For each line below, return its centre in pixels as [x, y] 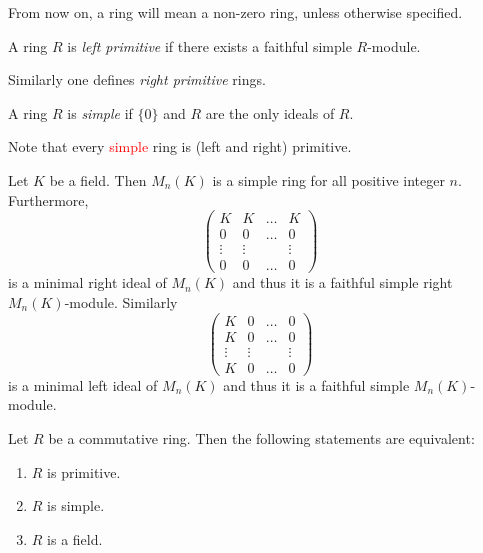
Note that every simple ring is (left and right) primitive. [180, 146]
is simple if [100, 112]
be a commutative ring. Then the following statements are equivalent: [261, 437]
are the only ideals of [270, 112]
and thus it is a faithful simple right [342, 282]
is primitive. [84, 471]
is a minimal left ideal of [83, 384]
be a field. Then [98, 179]
